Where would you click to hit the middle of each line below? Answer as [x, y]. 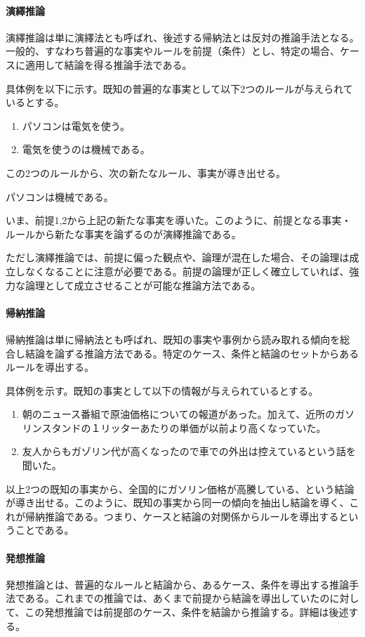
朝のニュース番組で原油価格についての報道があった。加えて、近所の [179, 414]
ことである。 [45, 530]
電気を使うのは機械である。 [86, 149]
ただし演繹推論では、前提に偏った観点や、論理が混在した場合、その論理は [178, 257]
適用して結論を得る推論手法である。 [108, 64]
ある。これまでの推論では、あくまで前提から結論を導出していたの [177, 598]
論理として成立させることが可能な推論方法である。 [143, 285]
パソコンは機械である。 [60, 196]
